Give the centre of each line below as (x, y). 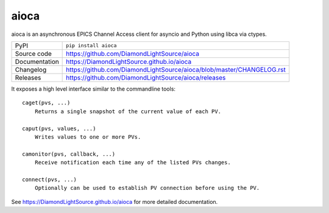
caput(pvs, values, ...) (59, 128)
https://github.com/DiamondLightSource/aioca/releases (146, 77)
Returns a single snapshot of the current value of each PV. (128, 111)
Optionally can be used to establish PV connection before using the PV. (147, 188)
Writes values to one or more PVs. (88, 137)
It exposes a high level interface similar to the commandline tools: (94, 89)
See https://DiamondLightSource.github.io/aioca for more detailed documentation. (115, 201)
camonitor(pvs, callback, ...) (69, 154)
